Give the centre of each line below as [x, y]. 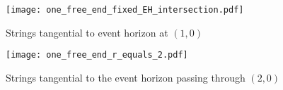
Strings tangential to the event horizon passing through [126, 77]
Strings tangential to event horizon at [87, 32]
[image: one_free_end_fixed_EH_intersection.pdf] [125, 10]
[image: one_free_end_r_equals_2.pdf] [97, 55]
